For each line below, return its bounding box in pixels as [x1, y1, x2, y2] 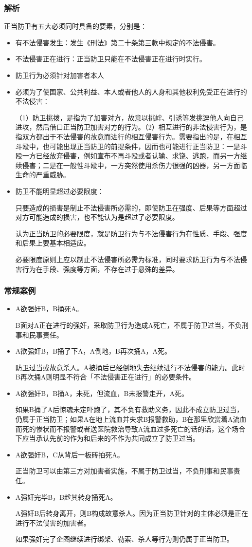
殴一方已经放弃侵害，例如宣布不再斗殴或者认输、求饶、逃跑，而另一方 [15, 151, 240, 161]
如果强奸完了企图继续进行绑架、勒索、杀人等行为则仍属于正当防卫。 [15, 534, 234, 544]
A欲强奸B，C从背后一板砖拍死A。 [15, 449, 124, 459]
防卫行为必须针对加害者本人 [15, 70, 104, 80]
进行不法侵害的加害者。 [15, 517, 90, 528]
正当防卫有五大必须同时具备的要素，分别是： [4, 21, 147, 31]
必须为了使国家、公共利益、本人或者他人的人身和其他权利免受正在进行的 [15, 86, 247, 96]
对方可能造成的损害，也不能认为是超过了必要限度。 [15, 212, 179, 222]
